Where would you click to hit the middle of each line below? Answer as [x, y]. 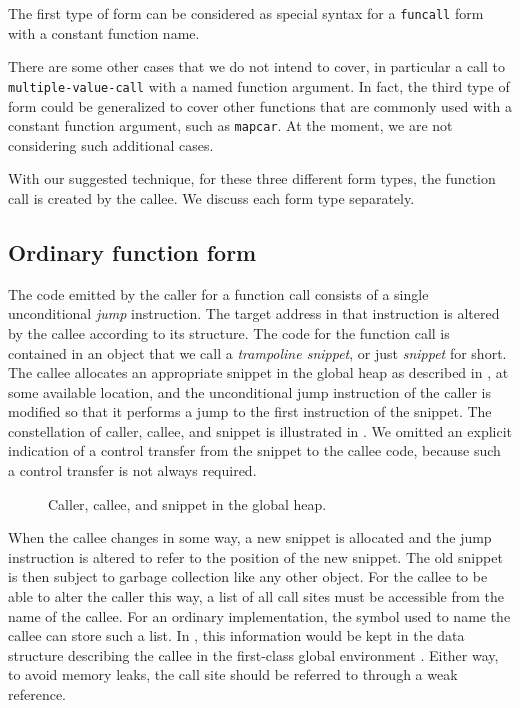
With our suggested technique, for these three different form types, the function [252, 178]
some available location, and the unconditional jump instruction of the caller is [249, 391]
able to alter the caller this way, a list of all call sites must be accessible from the [256, 596]
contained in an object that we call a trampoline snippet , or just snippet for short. [257, 352]
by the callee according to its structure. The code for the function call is [229, 332]
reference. [37, 694]
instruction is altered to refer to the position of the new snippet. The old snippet [255, 556]
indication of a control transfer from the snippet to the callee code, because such [254, 450]
